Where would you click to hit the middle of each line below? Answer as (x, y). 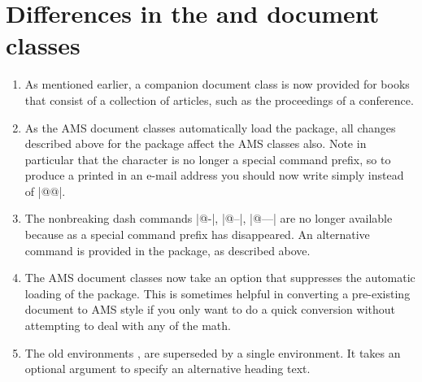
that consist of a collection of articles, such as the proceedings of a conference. (219, 100)
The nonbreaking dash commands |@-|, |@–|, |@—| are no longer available (209, 218)
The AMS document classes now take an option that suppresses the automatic (220, 278)
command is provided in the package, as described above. (167, 250)
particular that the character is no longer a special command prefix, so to (208, 159)
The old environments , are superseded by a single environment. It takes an (213, 352)
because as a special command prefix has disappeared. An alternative (197, 234)
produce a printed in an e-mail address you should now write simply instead (214, 175)
